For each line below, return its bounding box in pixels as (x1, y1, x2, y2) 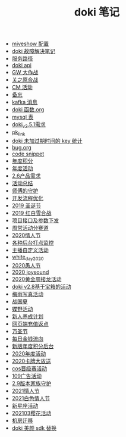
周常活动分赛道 (11, 224, 49, 231)
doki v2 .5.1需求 (11, 121, 46, 129)
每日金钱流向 (11, 335, 43, 342)
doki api (11, 62, 31, 69)
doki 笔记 (74, 5, 120, 19)
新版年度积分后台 (11, 342, 54, 349)
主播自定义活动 (11, 246, 49, 254)
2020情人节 (11, 232, 41, 239)
